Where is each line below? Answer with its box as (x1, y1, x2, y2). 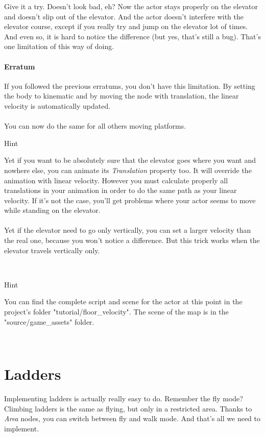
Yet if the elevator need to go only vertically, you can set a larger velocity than (4, 225, 251, 235)
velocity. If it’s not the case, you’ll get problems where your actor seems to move (4, 195, 256, 205)
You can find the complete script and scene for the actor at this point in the (4, 296, 243, 307)
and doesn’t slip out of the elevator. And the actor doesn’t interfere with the (4, 11, 244, 21)
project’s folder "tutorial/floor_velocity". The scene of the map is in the (4, 306, 229, 317)
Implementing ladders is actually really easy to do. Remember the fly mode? (4, 393, 243, 403)
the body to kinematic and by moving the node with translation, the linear (4, 90, 239, 101)
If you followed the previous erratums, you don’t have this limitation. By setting (4, 80, 255, 91)
